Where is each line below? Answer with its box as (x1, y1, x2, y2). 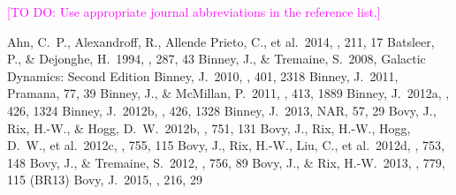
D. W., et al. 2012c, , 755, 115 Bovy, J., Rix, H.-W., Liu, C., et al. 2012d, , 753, (7, 136, 445, 154)
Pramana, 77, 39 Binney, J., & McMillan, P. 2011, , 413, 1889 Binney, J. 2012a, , (7, 84, 450, 102)
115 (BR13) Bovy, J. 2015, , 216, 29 (7, 170, 202, 189)
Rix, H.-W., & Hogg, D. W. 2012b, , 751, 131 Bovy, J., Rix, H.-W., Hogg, (7, 118, 411, 137)
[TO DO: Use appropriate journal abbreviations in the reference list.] (7, 3, 381, 20)
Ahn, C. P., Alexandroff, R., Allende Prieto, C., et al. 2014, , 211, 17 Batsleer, (7, 32, 435, 50)
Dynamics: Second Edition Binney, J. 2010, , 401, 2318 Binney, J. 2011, (7, 66, 399, 85)
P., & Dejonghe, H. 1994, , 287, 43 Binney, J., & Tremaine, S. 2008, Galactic (7, 49, 426, 68)
